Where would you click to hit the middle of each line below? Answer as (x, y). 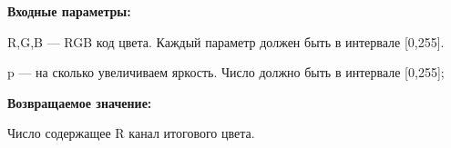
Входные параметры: (69, 11)
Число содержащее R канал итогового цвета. (131, 133)
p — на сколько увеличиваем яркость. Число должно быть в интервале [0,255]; (226, 72)
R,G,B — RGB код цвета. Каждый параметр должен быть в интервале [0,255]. (226, 41)
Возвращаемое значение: (80, 102)
